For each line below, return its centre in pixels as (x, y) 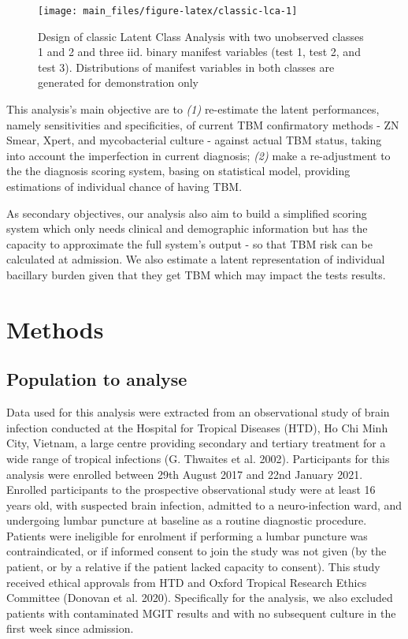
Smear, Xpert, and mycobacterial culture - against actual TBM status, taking (194, 140)
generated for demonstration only (118, 82)
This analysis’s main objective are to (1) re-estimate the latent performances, (193, 109)
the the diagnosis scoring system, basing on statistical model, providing (178, 171)
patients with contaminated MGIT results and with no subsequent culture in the (201, 613)
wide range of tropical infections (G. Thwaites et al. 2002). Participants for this (198, 458)
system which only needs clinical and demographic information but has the (187, 228)
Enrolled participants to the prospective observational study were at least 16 (191, 490)
